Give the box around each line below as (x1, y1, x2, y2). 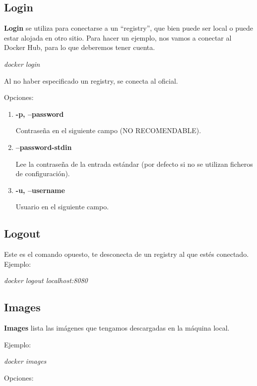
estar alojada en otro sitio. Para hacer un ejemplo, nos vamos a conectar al (4, 32, 232, 43)
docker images (4, 356, 47, 366)
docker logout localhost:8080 (4, 275, 88, 286)
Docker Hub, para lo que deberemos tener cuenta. (4, 42, 155, 52)
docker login (4, 58, 40, 69)
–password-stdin (15, 142, 72, 152)
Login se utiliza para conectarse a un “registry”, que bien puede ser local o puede (4, 23, 254, 33)
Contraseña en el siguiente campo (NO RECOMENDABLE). (15, 125, 201, 136)
